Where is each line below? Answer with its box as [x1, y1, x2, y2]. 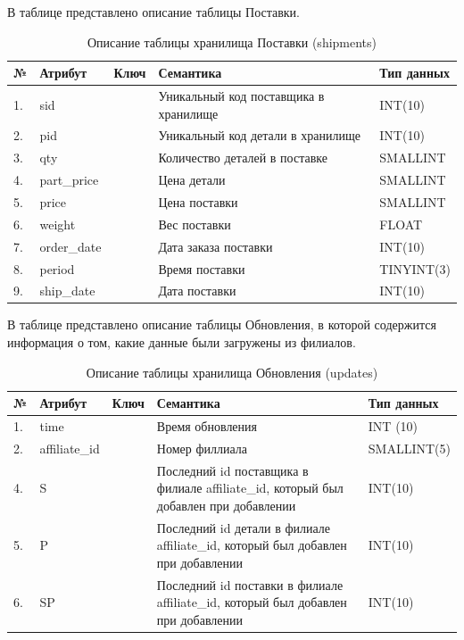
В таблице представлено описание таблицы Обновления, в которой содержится [7, 315, 436, 334]
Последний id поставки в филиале [156, 575, 344, 594]
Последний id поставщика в [156, 461, 309, 479]
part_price [39, 170, 99, 189]
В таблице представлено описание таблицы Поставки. [7, 3, 300, 21]
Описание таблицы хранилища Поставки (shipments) [87, 32, 377, 51]
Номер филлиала [156, 438, 247, 457]
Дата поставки [158, 281, 236, 300]
